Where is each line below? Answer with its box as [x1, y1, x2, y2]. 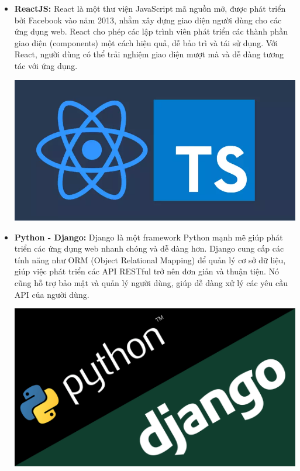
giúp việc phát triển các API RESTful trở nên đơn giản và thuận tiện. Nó [14, 265, 279, 277]
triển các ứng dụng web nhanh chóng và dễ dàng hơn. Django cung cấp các [14, 242, 284, 255]
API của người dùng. [14, 288, 89, 300]
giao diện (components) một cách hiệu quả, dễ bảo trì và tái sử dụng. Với [14, 36, 278, 49]
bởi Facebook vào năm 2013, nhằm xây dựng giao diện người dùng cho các [14, 13, 282, 26]
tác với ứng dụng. [14, 59, 78, 71]
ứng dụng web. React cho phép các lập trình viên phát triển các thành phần [14, 25, 288, 37]
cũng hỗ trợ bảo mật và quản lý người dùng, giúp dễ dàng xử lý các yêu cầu [14, 276, 288, 288]
